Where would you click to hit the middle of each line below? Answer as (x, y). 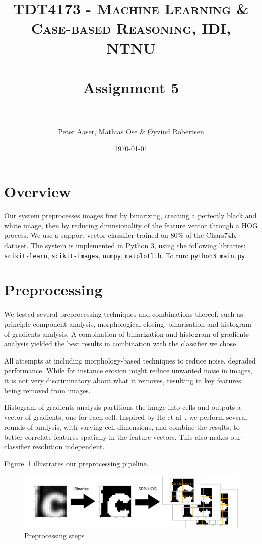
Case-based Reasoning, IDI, (131, 28)
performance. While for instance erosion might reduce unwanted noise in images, (128, 370)
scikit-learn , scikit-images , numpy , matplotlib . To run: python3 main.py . (126, 255)
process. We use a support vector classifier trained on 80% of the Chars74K (120, 235)
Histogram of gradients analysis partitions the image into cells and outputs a (123, 407)
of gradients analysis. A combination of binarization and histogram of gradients (126, 334)
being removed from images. (47, 390)
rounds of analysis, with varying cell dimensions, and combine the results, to (122, 427)
